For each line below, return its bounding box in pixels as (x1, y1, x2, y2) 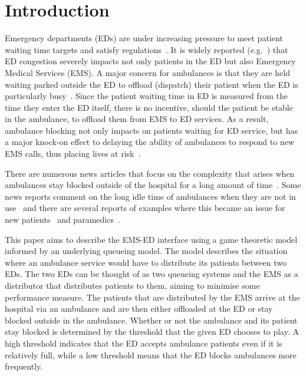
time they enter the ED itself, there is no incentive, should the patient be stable (5, 101, 293, 113)
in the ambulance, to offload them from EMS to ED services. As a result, (5, 113, 269, 125)
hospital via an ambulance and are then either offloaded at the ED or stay (5, 302, 273, 315)
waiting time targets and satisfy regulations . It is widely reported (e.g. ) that (5, 43, 288, 55)
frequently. (5, 360, 43, 372)
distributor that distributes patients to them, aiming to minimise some (5, 279, 260, 291)
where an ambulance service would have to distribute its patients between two (5, 256, 287, 268)
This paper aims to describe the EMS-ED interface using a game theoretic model (5, 233, 298, 245)
